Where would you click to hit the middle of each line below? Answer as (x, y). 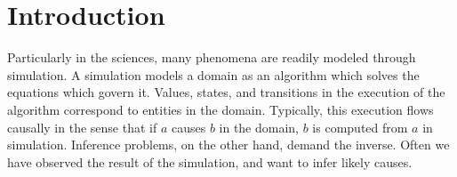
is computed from (360, 127)
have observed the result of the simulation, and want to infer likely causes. (210, 161)
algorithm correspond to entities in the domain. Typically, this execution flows (220, 109)
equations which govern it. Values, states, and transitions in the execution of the (226, 92)
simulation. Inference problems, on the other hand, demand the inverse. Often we (228, 145)
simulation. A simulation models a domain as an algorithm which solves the (213, 74)
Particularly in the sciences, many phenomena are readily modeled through (212, 57)
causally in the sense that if (82, 127)
